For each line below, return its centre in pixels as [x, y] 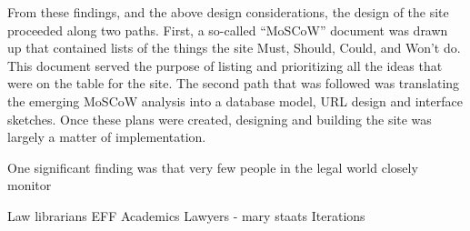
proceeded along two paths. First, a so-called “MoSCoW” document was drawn [228, 30]
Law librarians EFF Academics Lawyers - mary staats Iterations [186, 215]
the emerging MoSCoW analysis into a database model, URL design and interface [235, 100]
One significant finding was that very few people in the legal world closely [213, 167]
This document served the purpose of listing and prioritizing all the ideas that [225, 65]
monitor [30, 185]
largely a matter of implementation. [107, 137]
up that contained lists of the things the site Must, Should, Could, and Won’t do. [234, 48]
